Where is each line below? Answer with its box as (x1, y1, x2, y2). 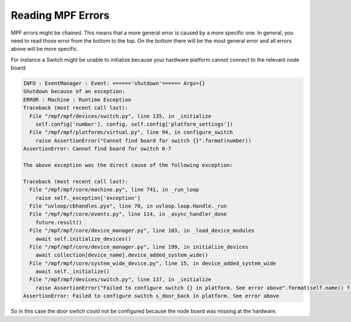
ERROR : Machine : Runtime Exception (23, 96, 132, 103)
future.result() (35, 219, 82, 226)
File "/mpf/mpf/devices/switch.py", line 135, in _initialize (29, 113, 212, 119)
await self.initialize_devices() (35, 236, 132, 242)
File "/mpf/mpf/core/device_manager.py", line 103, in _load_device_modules (29, 227, 254, 234)
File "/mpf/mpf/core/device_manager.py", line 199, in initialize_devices (29, 243, 249, 250)
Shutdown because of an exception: (23, 88, 125, 95)
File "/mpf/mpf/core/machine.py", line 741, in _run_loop (29, 186, 199, 193)
